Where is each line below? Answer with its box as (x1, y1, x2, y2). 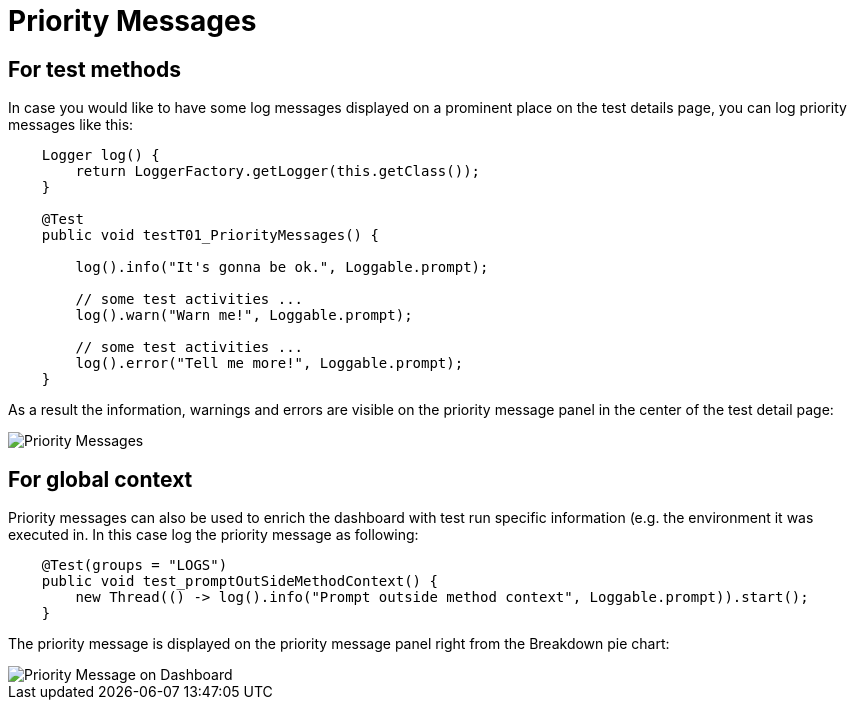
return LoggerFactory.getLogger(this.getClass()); (75, 163, 481, 180)
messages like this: (8, 116, 134, 134)
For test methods (8, 56, 181, 82)
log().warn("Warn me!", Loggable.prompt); (75, 307, 413, 324)
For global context (8, 466, 193, 492)
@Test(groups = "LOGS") (41, 557, 228, 574)
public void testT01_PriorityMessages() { (41, 227, 379, 244)
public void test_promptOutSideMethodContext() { (41, 573, 438, 590)
